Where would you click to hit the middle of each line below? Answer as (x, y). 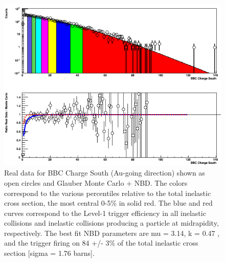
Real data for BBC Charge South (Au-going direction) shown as (105, 173)
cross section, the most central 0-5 (58, 203)
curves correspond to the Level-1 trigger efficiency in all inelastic (105, 213)
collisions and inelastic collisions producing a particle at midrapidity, (111, 223)
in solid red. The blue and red (166, 203)
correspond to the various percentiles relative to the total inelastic (108, 193)
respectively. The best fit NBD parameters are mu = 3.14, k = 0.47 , (112, 233)
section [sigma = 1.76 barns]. (49, 253)
